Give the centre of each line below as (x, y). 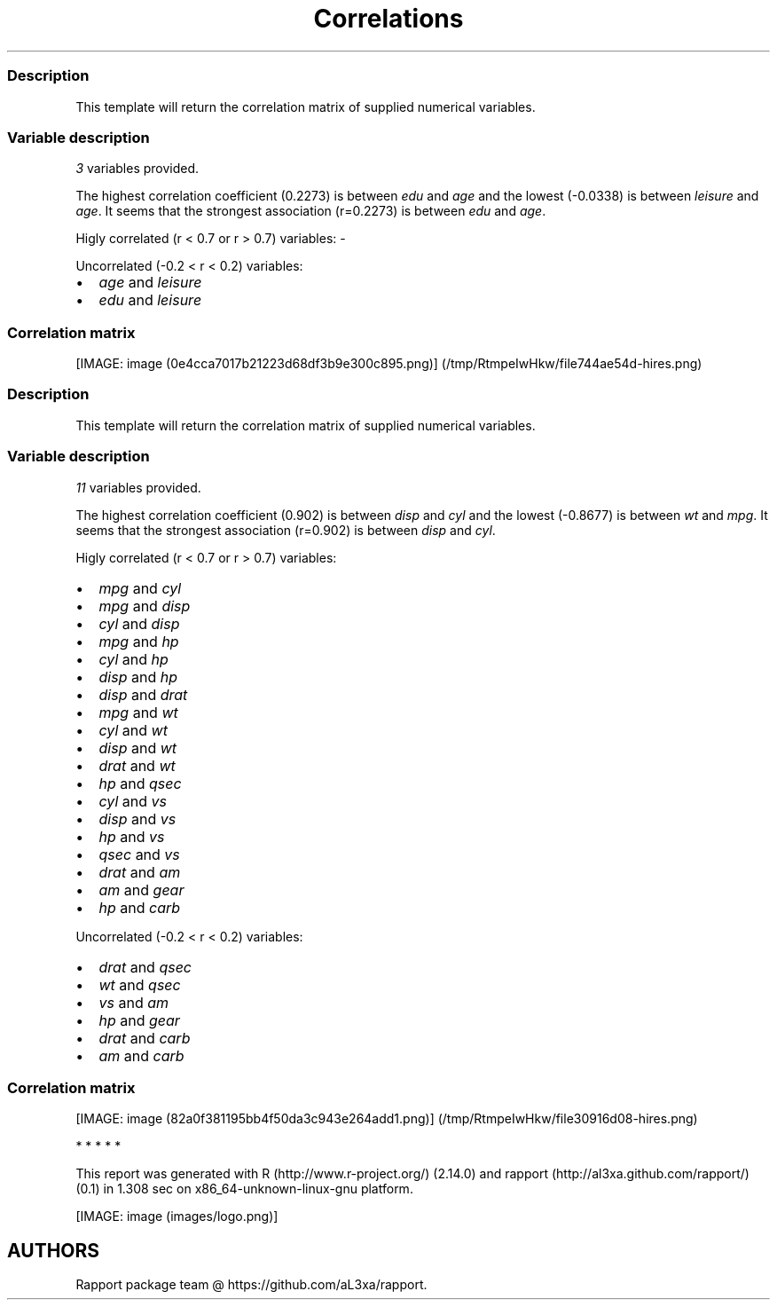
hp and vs (132, 836)
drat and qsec (145, 967)
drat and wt (137, 765)
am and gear (141, 890)
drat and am (140, 872)
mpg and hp (139, 641)
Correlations (388, 19)
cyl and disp (139, 623)
